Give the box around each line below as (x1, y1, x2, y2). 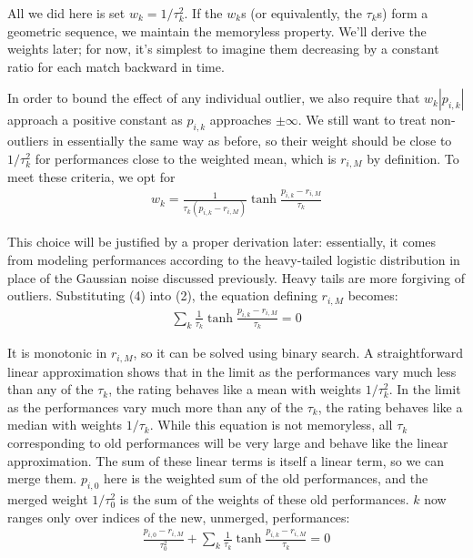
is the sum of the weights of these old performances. (119, 490, 409, 508)
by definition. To (367, 148, 459, 167)
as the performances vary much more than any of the (7, 397, 304, 416)
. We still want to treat (297, 110, 427, 129)
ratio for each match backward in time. (7, 56, 225, 76)
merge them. (7, 469, 77, 488)
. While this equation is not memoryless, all (149, 415, 393, 434)
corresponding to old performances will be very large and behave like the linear (7, 433, 448, 452)
